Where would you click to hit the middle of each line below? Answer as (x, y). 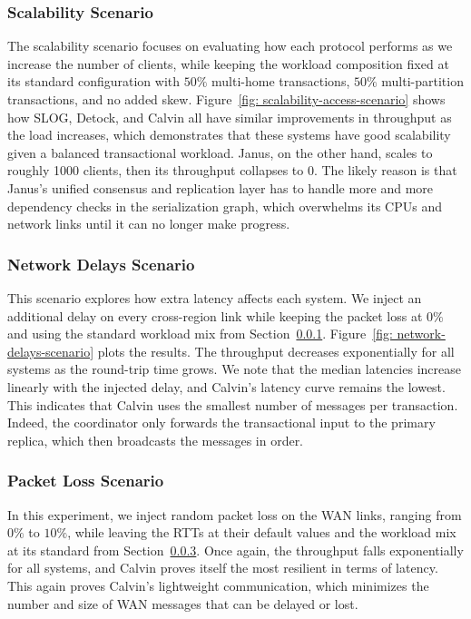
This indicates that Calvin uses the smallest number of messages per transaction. (233, 404)
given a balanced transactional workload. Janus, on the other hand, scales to (220, 152)
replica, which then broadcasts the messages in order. (156, 440)
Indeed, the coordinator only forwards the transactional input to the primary (221, 422)
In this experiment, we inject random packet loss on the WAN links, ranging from (235, 514)
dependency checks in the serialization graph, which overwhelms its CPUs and (225, 206)
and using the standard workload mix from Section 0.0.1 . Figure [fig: (200, 334)
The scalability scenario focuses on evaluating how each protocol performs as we (230, 46)
